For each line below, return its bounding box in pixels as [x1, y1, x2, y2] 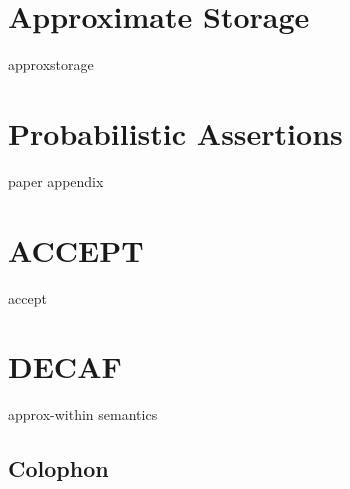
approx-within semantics [8, 404, 158, 425]
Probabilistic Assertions [8, 112, 343, 153]
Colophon [8, 453, 109, 484]
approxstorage [8, 54, 94, 75]
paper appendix [8, 170, 104, 191]
